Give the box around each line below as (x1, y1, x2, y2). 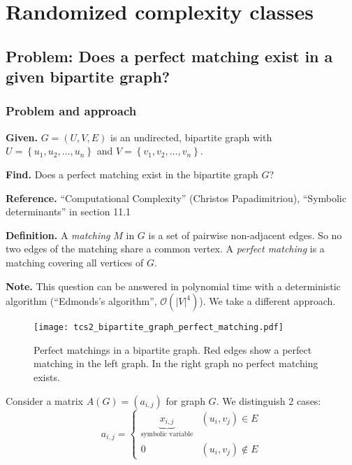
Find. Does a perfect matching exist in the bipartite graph (6, 166, 258, 181)
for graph (166, 393, 205, 408)
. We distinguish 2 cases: (216, 393, 321, 408)
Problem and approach (6, 102, 137, 120)
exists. (34, 369, 60, 384)
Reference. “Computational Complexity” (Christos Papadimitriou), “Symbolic (6, 190, 346, 205)
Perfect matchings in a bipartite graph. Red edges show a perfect (34, 342, 312, 357)
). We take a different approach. (199, 294, 336, 308)
